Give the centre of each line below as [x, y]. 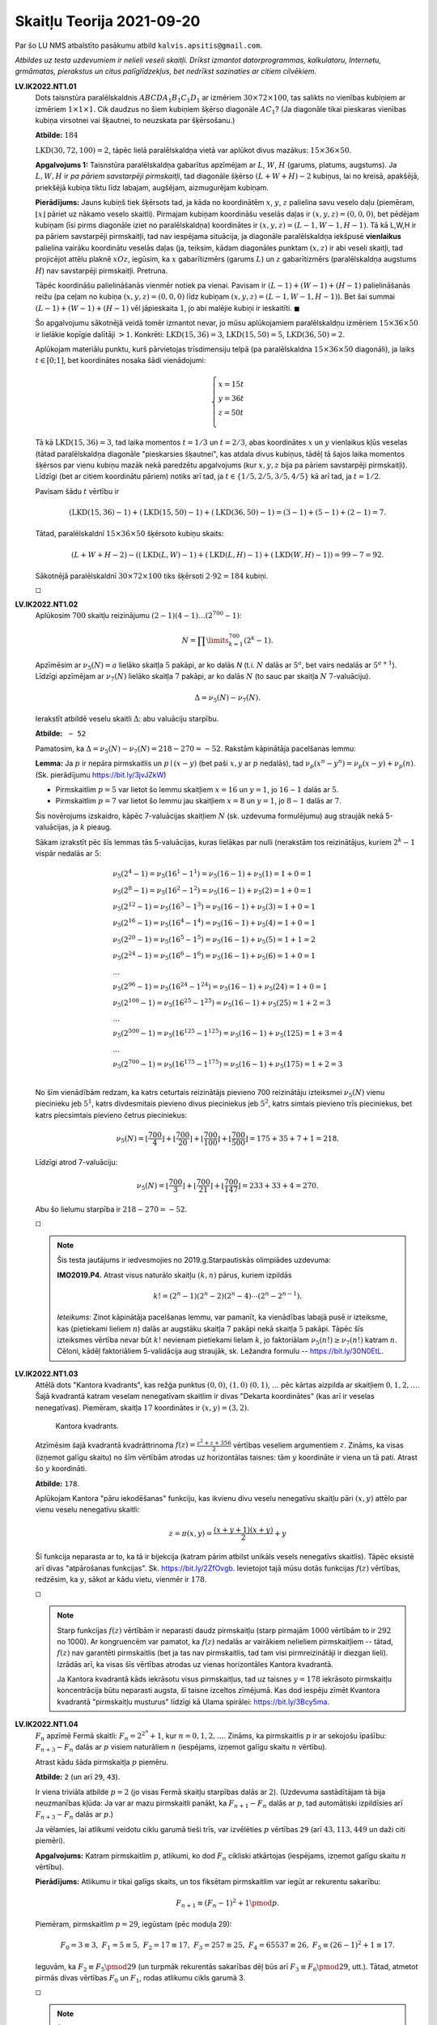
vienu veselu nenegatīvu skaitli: [87, 1510]
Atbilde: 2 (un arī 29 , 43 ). [78, 1777]
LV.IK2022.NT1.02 [47, 604]
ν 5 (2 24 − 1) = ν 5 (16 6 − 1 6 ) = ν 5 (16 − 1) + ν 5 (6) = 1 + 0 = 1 [214, 956]
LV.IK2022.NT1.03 [47, 1374]
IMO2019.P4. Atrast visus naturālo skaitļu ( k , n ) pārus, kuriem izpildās [174, 1275]
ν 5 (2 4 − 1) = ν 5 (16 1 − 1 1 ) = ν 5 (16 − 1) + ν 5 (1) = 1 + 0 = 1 [212, 874]
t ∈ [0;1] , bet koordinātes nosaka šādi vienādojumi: [121, 360]
